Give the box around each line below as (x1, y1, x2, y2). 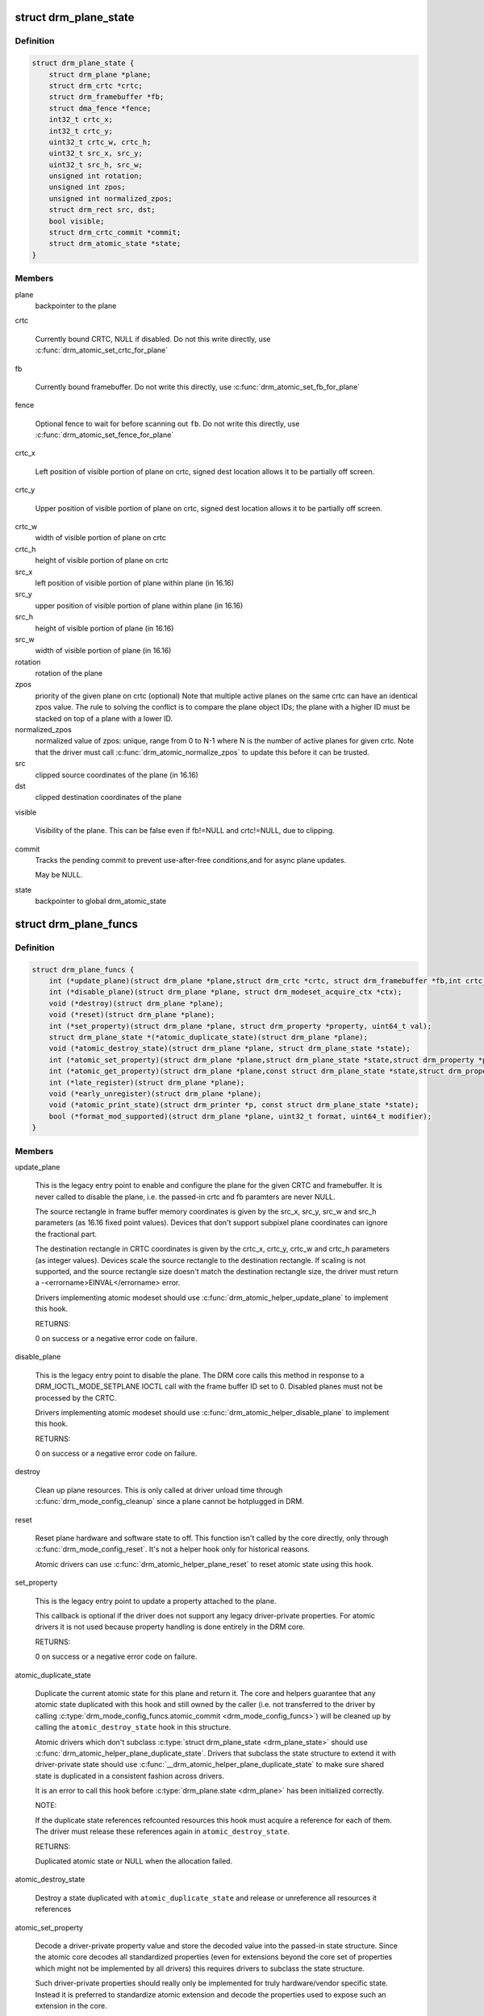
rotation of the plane (35, 669, 103, 678)
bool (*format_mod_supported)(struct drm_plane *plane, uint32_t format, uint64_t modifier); (48, 1111, 432, 1121)
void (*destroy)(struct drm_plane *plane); (48, 998, 223, 1008)
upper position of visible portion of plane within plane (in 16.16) (35, 601, 244, 610)
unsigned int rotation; (48, 172, 143, 181)
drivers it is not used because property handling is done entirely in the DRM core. (35, 1622, 306, 1632)
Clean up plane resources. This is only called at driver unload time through (35, 1485, 283, 1495)
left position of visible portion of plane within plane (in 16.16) (35, 577, 234, 588)
